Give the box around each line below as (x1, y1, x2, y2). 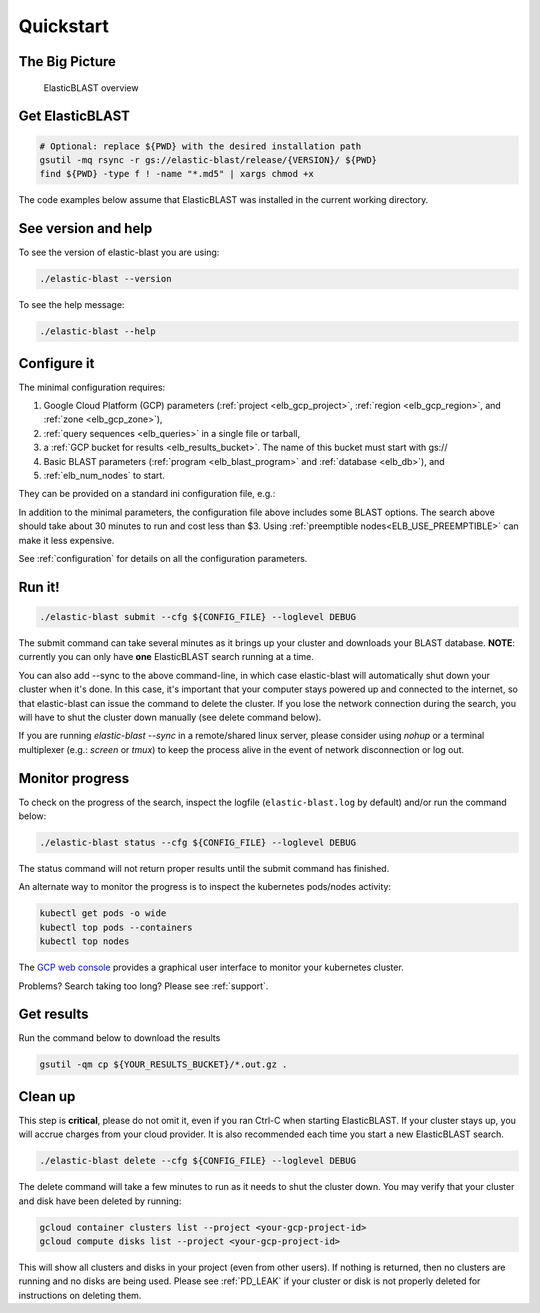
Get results (18, 1006, 89, 1023)
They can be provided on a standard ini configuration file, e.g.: (18, 488, 276, 500)
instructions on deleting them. (18, 1289, 142, 1301)
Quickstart (18, 15, 110, 37)
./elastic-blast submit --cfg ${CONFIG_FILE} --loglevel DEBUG (39, 611, 357, 622)
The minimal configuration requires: (18, 381, 166, 393)
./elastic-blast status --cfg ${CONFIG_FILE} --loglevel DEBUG (39, 836, 357, 848)
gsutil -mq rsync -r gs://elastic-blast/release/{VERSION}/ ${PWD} (39, 154, 378, 165)
